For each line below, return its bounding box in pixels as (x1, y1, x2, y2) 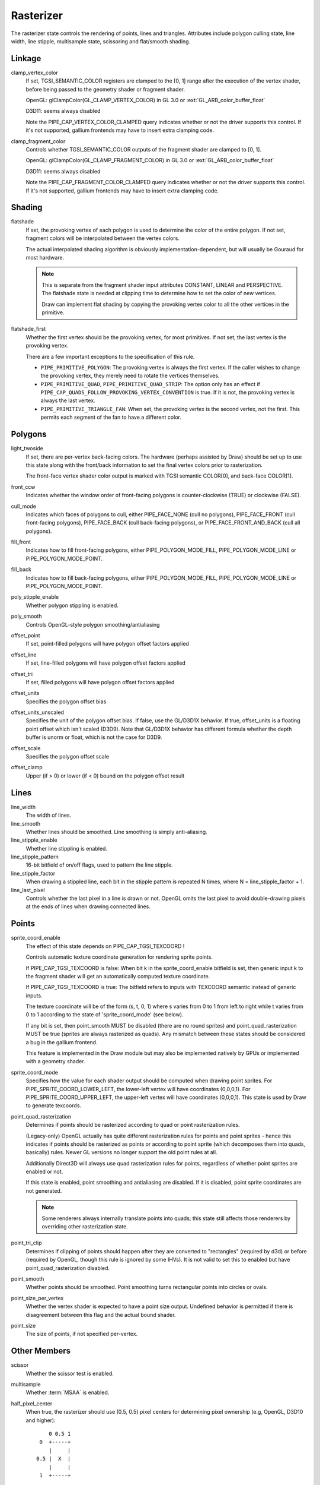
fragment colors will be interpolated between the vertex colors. (25, 235, 180, 242)
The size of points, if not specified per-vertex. (25, 1331, 138, 1338)
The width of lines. (25, 811, 71, 819)
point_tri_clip (11, 1239, 42, 1247)
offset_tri (11, 670, 33, 677)
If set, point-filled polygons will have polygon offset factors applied (25, 640, 190, 647)
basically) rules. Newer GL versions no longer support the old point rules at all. (25, 1149, 217, 1156)
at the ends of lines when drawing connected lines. (25, 903, 151, 910)
